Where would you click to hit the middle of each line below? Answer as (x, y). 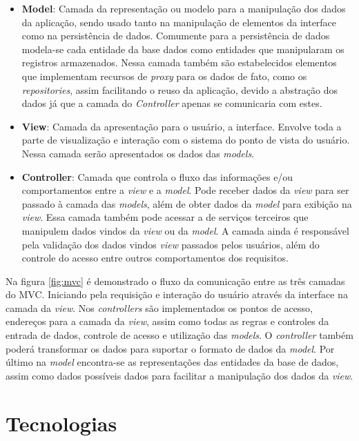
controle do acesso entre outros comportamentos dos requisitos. (155, 258)
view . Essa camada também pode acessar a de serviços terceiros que (165, 217)
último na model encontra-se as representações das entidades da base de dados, (172, 362)
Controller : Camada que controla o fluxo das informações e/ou (157, 176)
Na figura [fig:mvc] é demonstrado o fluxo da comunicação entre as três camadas (175, 281)
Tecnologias (61, 423)
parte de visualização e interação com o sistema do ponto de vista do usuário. (186, 140)
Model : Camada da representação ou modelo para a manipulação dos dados (184, 8)
